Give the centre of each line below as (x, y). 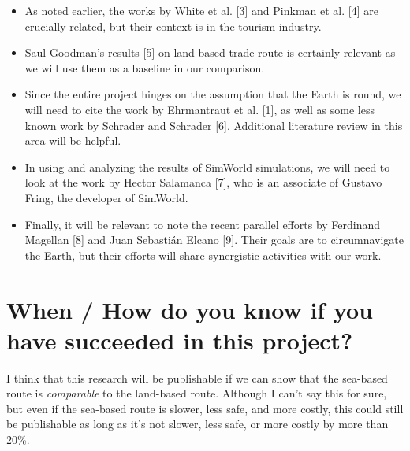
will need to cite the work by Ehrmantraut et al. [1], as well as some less (199, 109)
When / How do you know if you (190, 309)
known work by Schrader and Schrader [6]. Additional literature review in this (214, 125)
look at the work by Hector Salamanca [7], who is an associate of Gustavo (203, 182)
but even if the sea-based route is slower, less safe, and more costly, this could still (205, 408)
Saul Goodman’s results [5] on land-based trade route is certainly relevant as (210, 52)
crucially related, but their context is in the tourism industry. (173, 26)
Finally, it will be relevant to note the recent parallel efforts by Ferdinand (203, 224)
